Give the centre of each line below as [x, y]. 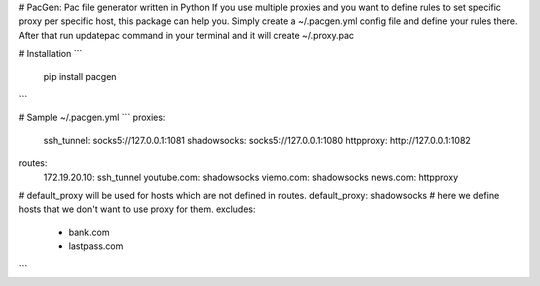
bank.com [89, 232]
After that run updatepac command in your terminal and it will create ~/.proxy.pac [186, 35]
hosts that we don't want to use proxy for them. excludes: [137, 209]
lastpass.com [96, 246]
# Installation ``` [50, 54]
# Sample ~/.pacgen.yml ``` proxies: [92, 117]
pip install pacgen [80, 76]
